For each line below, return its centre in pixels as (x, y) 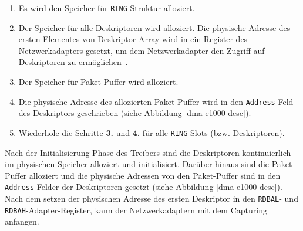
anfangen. (22, 221)
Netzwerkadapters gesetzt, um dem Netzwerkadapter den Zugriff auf (142, 50)
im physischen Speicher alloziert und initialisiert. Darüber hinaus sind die (137, 164)
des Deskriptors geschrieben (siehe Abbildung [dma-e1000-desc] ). (135, 113)
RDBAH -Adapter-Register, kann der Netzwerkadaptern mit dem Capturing (136, 210)
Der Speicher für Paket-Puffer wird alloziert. (98, 82)
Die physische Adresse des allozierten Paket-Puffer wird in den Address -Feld (156, 101)
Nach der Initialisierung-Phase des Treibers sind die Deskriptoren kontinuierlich (148, 152)
